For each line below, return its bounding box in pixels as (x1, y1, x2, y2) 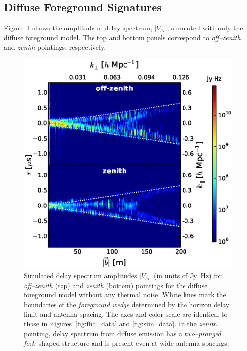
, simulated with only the (167, 23, 243, 33)
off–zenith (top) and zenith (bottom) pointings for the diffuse (24, 280, 208, 290)
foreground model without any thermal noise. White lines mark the (24, 290, 226, 300)
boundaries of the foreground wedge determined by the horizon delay (24, 299, 230, 309)
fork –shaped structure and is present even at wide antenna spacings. (24, 338, 229, 348)
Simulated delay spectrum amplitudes (24, 270, 137, 281)
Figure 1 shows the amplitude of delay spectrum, (4, 23, 153, 33)
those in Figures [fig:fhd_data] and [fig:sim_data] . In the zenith (24, 319, 217, 329)
